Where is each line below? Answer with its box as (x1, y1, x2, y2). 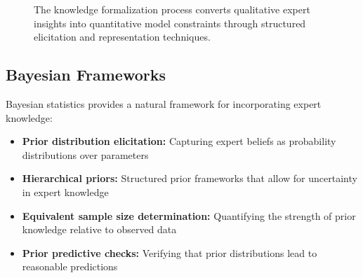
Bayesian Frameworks (6, 64, 166, 85)
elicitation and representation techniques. (34, 29, 211, 44)
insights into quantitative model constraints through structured (34, 15, 306, 30)
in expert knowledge (22, 184, 109, 199)
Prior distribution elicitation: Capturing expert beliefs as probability (22, 134, 336, 148)
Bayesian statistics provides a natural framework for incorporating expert (6, 96, 322, 111)
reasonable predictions (22, 259, 118, 274)
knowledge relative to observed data (22, 222, 177, 237)
